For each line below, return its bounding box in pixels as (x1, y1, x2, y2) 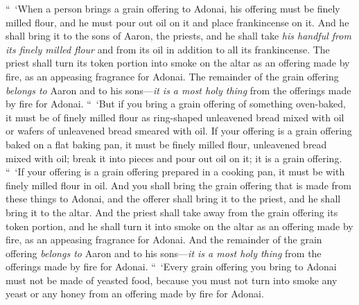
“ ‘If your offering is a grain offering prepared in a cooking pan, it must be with (6, 164, 345, 179)
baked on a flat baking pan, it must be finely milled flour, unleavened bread (6, 137, 327, 151)
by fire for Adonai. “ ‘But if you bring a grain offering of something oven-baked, (6, 96, 346, 111)
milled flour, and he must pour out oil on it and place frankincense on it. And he (6, 15, 349, 29)
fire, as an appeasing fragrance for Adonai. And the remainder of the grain (6, 232, 322, 247)
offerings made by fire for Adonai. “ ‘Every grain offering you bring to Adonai (6, 259, 337, 274)
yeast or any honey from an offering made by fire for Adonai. (6, 286, 264, 301)
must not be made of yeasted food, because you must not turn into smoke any (6, 272, 338, 287)
